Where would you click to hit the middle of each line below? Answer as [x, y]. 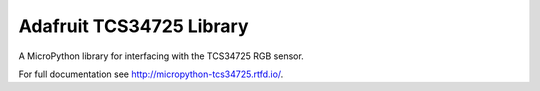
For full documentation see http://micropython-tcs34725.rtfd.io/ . [151, 74]
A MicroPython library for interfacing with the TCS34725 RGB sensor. [161, 56]
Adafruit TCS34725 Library [133, 26]
